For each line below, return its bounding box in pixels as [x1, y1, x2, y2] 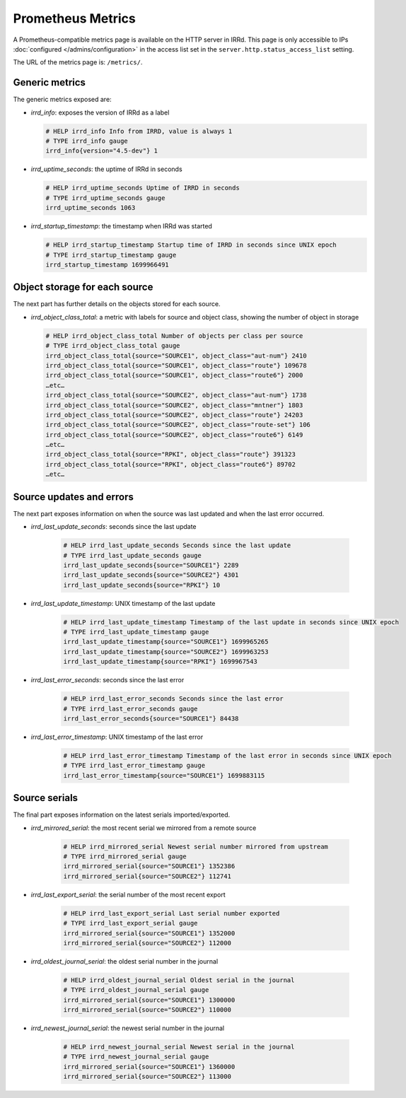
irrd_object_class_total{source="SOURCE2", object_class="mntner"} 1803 [45, 401, 303, 409]
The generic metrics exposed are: [13, 95, 112, 104]
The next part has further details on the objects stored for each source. [13, 300, 221, 308]
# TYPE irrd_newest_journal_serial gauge [63, 1053, 209, 1061]
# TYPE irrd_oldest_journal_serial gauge [63, 986, 209, 994]
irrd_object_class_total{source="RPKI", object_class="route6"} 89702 [45, 460, 296, 468]
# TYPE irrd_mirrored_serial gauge [63, 852, 187, 860]
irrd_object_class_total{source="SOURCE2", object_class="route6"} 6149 [45, 431, 303, 438]
